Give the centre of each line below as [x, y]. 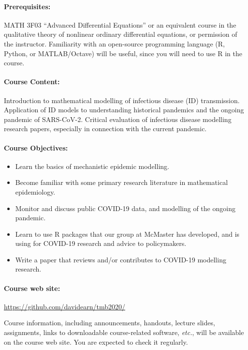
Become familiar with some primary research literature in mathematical [122, 182]
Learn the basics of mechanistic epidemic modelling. [92, 166]
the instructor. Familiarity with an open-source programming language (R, [114, 43]
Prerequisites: [27, 6]
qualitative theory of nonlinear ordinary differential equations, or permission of [121, 34]
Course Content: [32, 82]
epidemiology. [35, 191]
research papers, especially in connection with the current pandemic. [105, 129]
